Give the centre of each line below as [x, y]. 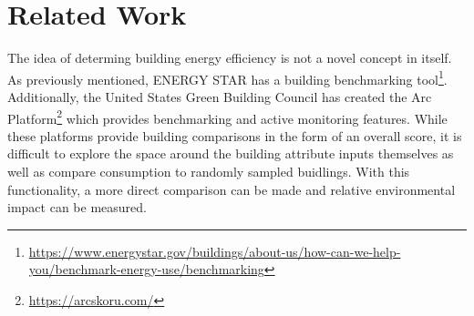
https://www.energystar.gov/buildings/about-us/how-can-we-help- [215, 251]
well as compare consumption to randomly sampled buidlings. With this [209, 171]
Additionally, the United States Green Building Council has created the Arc [220, 96]
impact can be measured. [77, 207]
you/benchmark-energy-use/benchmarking [146, 269]
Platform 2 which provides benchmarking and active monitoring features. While [227, 117]
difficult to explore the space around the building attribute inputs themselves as [231, 153]
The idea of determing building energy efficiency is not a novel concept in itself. [230, 58]
